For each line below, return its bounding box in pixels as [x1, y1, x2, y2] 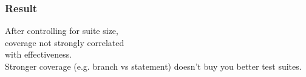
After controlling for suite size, [5, 24, 118, 37]
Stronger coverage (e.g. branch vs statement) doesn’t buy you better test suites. [5, 60, 302, 72]
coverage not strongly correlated [5, 36, 124, 49]
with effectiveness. [5, 48, 72, 61]
